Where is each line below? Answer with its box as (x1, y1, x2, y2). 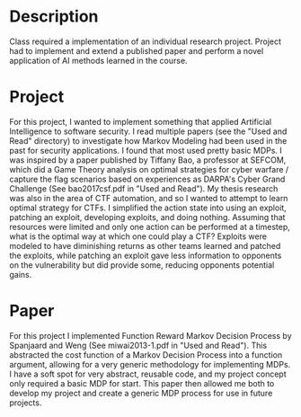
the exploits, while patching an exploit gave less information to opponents (9, 250, 282, 261)
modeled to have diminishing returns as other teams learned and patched (9, 240, 281, 251)
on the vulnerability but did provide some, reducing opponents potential (9, 259, 275, 271)
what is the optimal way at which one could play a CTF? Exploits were (9, 231, 268, 242)
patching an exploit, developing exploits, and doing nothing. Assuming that (9, 211, 286, 222)
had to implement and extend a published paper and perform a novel (9, 45, 264, 56)
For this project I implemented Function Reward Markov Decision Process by (9, 330, 292, 341)
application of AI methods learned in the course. (9, 55, 188, 66)
